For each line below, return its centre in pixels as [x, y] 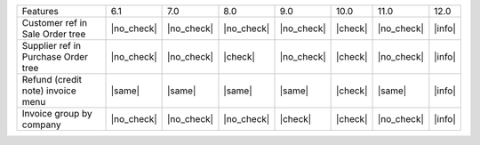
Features [40, 11]
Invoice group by [57, 113]
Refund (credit [52, 80]
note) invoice [49, 91]
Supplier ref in [52, 46]
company [41, 125]
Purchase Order [55, 56]
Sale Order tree [54, 34]
